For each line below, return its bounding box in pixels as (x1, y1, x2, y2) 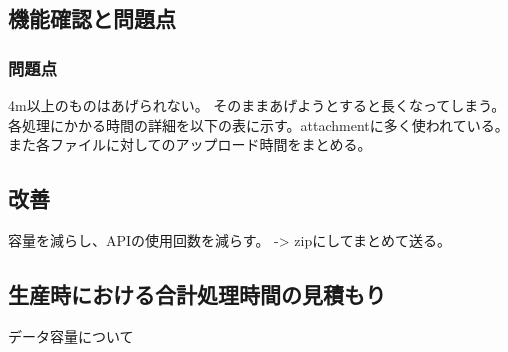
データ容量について (8, 325, 134, 346)
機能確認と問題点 (8, 3, 176, 34)
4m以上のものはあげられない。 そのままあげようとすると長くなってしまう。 (8, 95, 506, 115)
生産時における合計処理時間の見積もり (8, 278, 386, 309)
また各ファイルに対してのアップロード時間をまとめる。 (8, 134, 372, 155)
